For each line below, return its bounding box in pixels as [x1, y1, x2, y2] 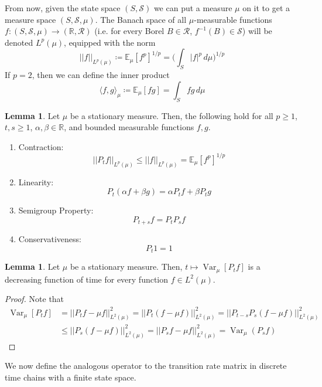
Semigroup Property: [18, 204, 94, 216]
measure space [5, 13, 56, 25]
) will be [242, 25, 272, 37]
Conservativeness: [18, 233, 81, 245]
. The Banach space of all [95, 13, 187, 25]
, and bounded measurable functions [64, 121, 194, 133]
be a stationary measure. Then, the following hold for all [70, 109, 273, 121]
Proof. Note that [5, 293, 64, 305]
